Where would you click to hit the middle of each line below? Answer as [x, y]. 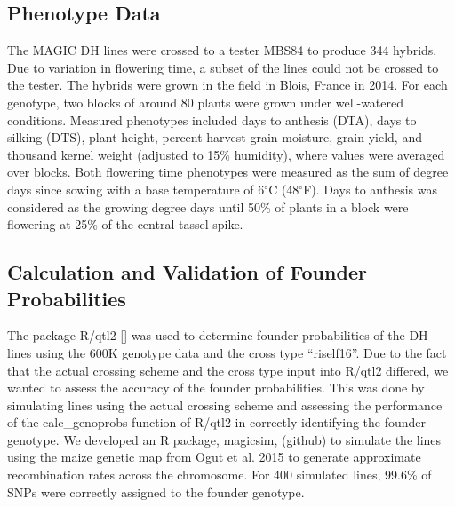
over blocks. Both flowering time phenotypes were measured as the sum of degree [228, 172]
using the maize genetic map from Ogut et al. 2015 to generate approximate [214, 457]
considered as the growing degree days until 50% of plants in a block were [208, 206]
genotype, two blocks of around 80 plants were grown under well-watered [205, 102]
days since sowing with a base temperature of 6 [136, 189]
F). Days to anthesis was [370, 189]
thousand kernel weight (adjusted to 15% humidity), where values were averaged [226, 154]
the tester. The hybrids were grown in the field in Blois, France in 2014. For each [227, 85]
